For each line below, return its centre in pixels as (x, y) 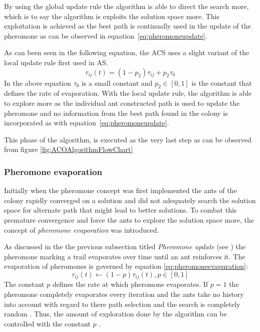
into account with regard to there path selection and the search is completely (122, 304)
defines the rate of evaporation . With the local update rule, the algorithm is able (128, 93)
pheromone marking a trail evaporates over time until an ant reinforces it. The (125, 256)
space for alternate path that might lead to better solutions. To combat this (120, 210)
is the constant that (222, 82)
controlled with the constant (47, 323)
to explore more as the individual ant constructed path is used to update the (122, 103)
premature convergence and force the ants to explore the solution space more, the (129, 219)
